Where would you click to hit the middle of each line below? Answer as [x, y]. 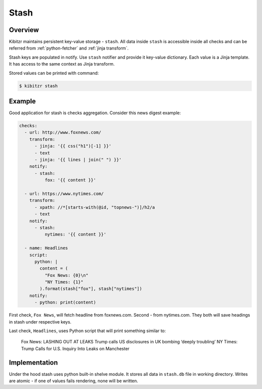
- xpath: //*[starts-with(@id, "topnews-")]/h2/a [95, 207]
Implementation [33, 363]
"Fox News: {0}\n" [66, 275]
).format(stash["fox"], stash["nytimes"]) [91, 289]
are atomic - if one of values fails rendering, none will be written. [74, 381]
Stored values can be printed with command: [54, 73]
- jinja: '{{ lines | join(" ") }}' [78, 160]
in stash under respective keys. [40, 322]
